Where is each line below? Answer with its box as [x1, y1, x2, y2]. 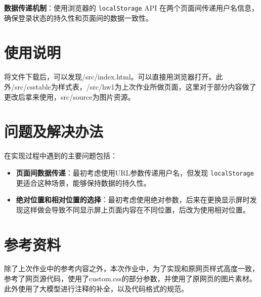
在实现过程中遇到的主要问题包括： [4, 150, 117, 161]
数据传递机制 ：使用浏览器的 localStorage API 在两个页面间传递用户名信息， [4, 3, 258, 13]
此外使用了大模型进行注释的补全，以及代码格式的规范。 [4, 283, 188, 293]
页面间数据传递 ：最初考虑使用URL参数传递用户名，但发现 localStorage [16, 167, 254, 178]
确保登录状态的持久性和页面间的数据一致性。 [4, 12, 153, 23]
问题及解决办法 [4, 121, 104, 142]
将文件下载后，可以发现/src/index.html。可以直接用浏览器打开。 [4, 71, 216, 82]
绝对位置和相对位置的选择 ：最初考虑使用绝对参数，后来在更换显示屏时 [16, 194, 250, 205]
